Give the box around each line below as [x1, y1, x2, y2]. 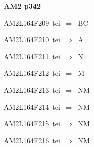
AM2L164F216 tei [4, 135, 60, 145]
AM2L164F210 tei [4, 34, 60, 45]
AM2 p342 [4, 1, 41, 11]
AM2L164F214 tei [4, 101, 60, 112]
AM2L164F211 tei [4, 51, 60, 61]
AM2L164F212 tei [4, 68, 60, 78]
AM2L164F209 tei [4, 17, 60, 28]
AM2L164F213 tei [4, 84, 60, 95]
